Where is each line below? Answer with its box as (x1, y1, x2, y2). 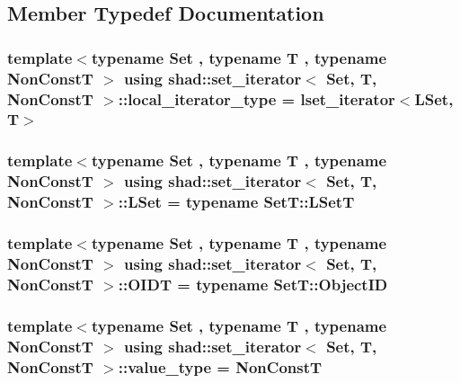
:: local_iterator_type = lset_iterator (118, 87, 395, 110)
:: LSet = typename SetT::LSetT (118, 191, 355, 213)
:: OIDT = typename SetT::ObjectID (118, 272, 388, 295)
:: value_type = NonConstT (118, 355, 323, 378)
